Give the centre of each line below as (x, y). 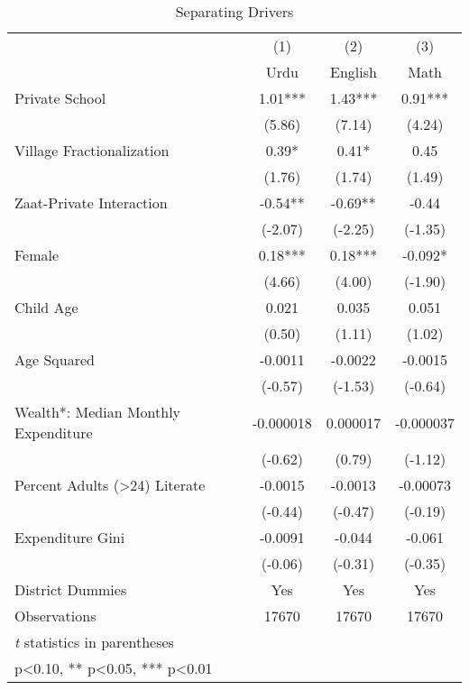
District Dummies (71, 589)
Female (37, 255)
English (354, 72)
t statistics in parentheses (94, 642)
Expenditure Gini (70, 537)
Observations (55, 616)
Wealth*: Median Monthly (98, 412)
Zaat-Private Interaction (91, 202)
